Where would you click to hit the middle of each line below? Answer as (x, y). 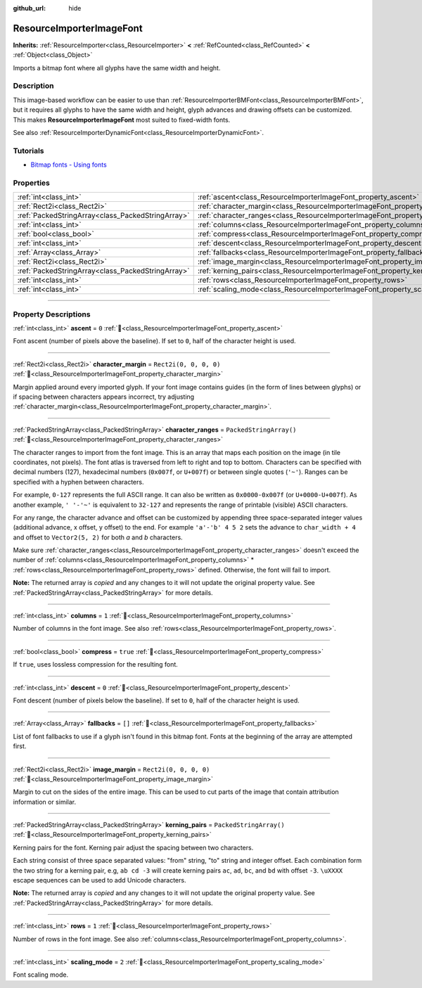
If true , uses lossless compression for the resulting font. (96, 665)
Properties (32, 183)
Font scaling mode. (41, 975)
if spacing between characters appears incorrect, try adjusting (104, 397)
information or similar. (45, 802)
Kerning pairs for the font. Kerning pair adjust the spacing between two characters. (133, 847)
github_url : (29, 8)
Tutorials (29, 150)
